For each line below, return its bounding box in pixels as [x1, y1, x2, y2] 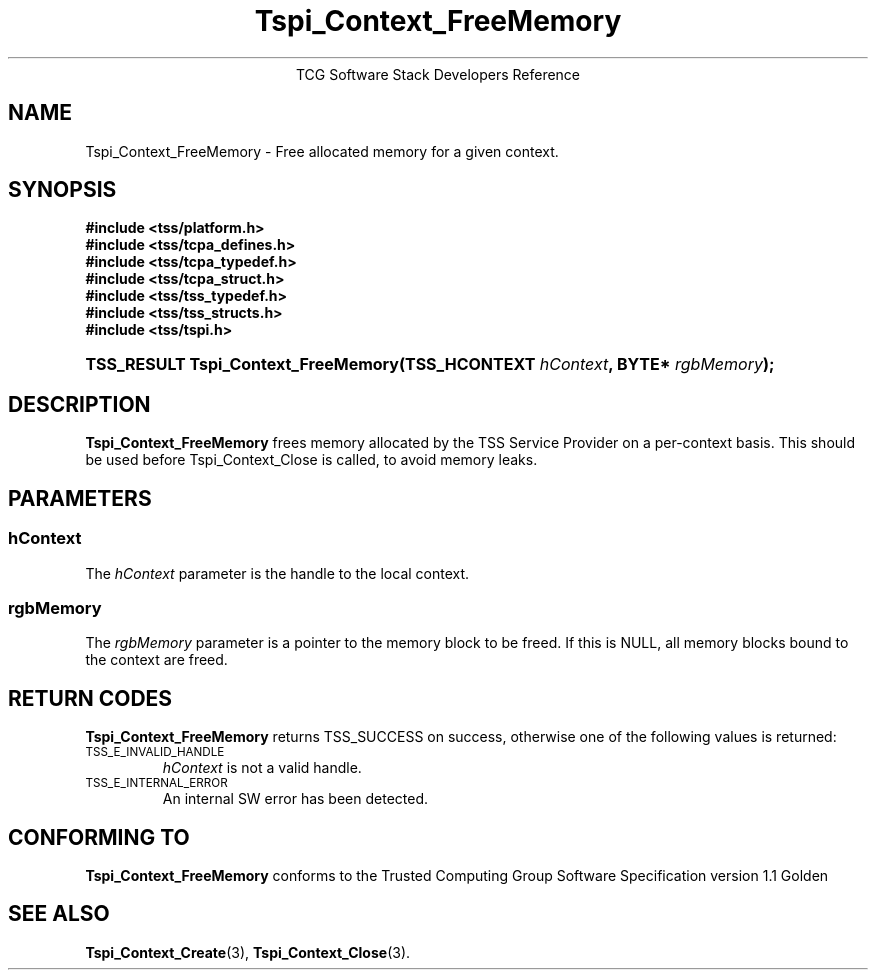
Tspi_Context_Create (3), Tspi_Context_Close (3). [85, 943, 411, 961]
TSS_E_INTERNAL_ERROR [85, 776, 228, 791]
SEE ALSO [8, 901, 110, 927]
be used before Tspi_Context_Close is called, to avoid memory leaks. [85, 451, 538, 469]
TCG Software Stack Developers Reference [295, 65, 581, 83]
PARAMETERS [8, 485, 152, 511]
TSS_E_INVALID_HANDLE [85, 745, 225, 760]
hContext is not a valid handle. [162, 759, 362, 777]
